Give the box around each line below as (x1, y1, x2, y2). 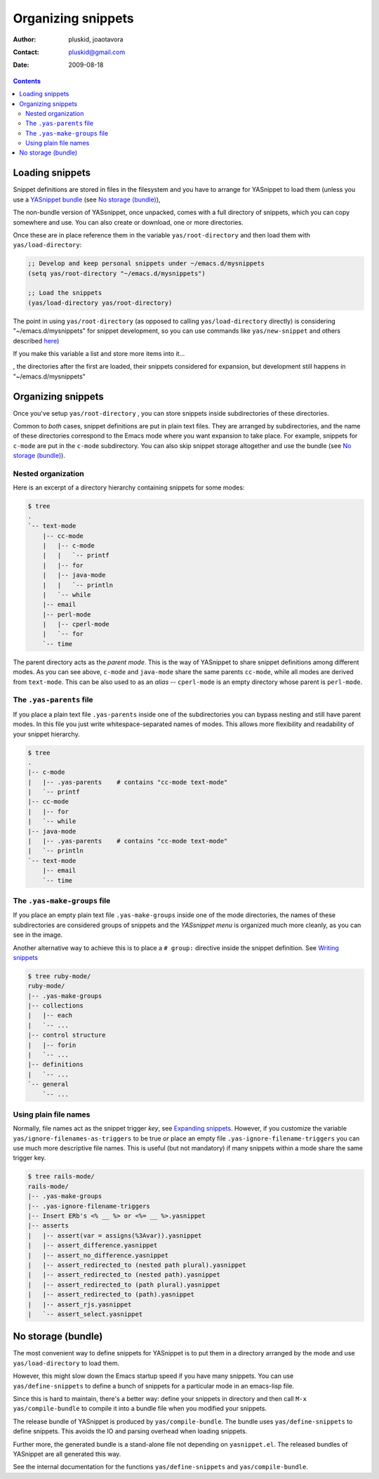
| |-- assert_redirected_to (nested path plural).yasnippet (27, 1261, 246, 1269)
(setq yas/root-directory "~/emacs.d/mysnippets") (27, 269, 206, 277)
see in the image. (13, 931, 63, 939)
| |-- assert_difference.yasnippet (27, 1242, 158, 1249)
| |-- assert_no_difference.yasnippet (27, 1251, 168, 1259)
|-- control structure (27, 1031, 106, 1039)
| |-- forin (27, 1041, 77, 1049)
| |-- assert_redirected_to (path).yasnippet (27, 1291, 194, 1299)
